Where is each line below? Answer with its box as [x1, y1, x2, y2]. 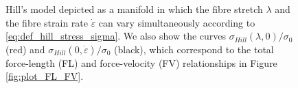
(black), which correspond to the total [114, 42, 274, 56]
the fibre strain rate [5, 15, 88, 29]
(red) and [5, 42, 45, 56]
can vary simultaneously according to [98, 15, 255, 29]
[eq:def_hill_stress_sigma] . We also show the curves [5, 29, 227, 43]
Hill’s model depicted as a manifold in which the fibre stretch [5, 2, 263, 16]
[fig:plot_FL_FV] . [5, 69, 84, 83]
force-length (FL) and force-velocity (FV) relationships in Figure [5, 55, 277, 70]
